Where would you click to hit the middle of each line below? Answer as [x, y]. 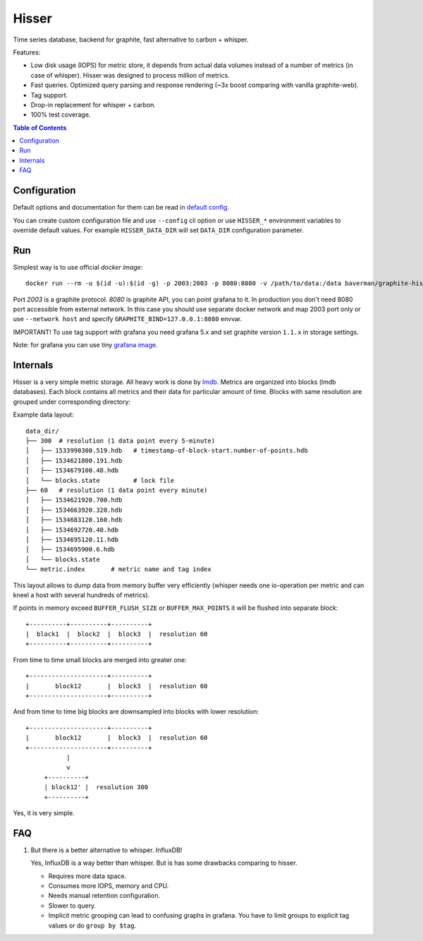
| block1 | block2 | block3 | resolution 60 [117, 634]
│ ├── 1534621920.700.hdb [74, 500]
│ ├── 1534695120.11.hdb [72, 539]
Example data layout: [43, 415]
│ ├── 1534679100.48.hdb [72, 470]
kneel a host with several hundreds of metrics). [81, 595]
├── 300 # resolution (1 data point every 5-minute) [120, 441]
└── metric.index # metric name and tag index [118, 569]
